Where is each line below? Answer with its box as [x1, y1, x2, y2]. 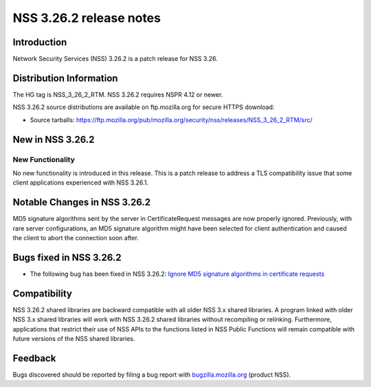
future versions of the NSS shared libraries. [12, 334, 135, 342]
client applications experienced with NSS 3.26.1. [12, 178, 149, 187]
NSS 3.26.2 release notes [12, 10, 161, 25]
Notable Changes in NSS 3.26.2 [12, 196, 151, 209]
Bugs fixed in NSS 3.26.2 [12, 251, 122, 263]
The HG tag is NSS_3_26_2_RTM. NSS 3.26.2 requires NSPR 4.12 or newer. [12, 90, 223, 99]
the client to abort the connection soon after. [12, 233, 139, 242]
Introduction [12, 36, 67, 48]
